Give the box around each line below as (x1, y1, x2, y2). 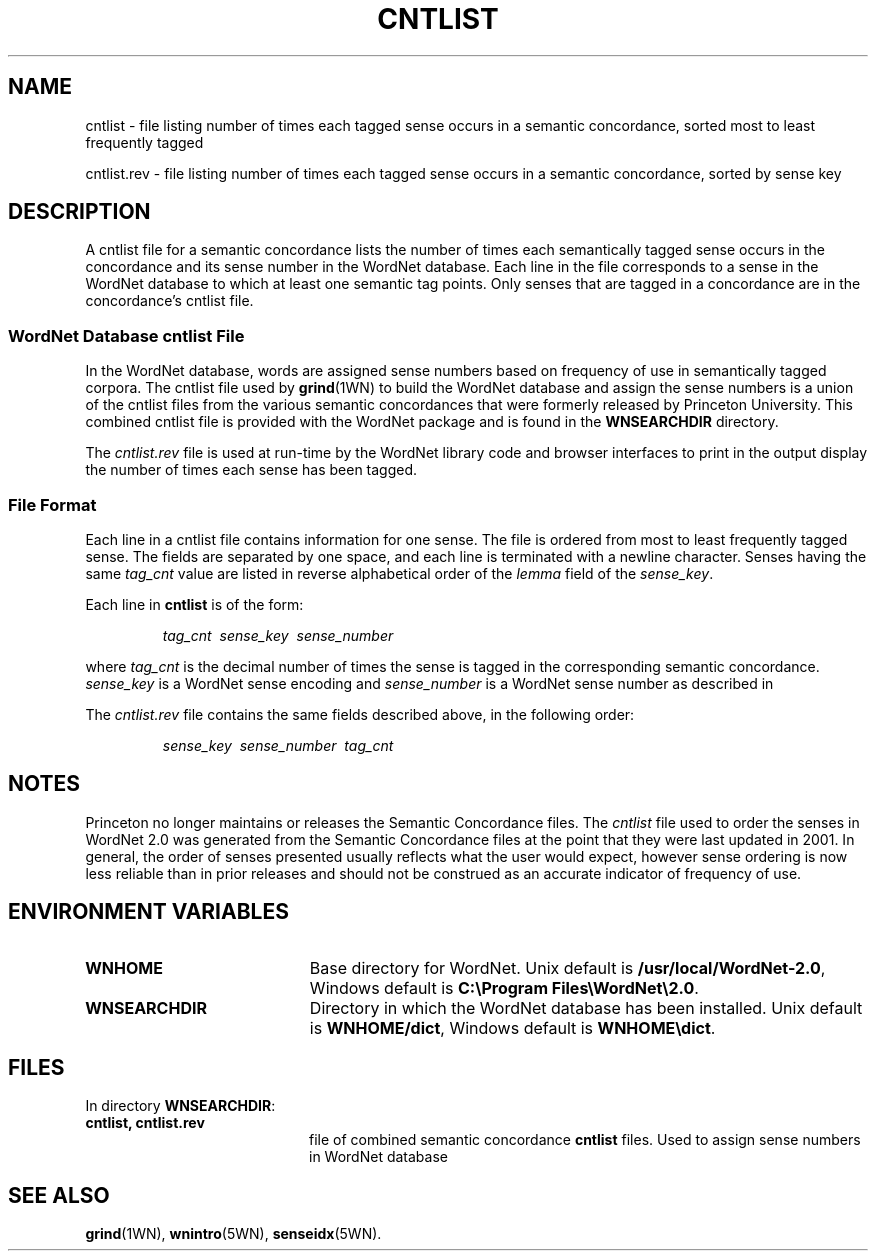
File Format (8, 494, 97, 515)
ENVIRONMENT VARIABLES (8, 899, 289, 925)
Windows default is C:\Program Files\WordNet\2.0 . (309, 977, 699, 998)
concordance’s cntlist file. (85, 292, 254, 310)
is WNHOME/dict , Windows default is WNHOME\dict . (309, 1017, 716, 1038)
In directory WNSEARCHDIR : (85, 1097, 276, 1115)
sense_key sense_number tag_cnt (162, 736, 394, 754)
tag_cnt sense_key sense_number (162, 626, 394, 644)
